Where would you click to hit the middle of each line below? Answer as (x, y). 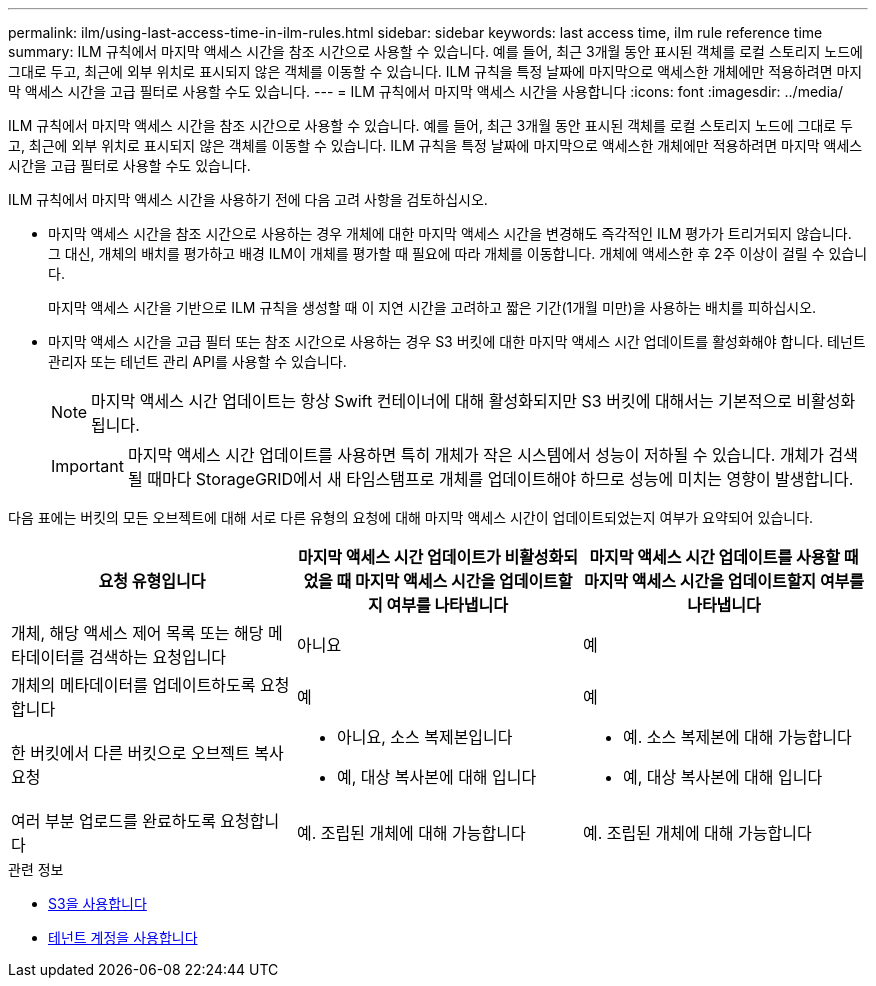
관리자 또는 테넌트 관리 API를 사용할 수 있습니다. (197, 361)
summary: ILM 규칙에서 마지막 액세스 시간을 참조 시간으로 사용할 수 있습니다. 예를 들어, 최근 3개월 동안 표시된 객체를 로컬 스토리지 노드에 (435, 51)
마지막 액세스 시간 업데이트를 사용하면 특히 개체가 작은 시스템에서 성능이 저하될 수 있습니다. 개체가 (476, 455)
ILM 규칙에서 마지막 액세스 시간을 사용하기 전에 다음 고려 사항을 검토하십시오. (248, 199)
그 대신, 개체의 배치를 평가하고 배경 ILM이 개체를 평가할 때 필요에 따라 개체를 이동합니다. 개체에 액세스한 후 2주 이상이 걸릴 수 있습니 (458, 253)
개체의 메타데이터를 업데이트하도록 (133, 685)
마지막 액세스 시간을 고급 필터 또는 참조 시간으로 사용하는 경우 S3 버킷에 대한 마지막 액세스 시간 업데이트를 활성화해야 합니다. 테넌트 (457, 341)
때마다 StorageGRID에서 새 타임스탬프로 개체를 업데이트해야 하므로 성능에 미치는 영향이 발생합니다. (500, 479)
